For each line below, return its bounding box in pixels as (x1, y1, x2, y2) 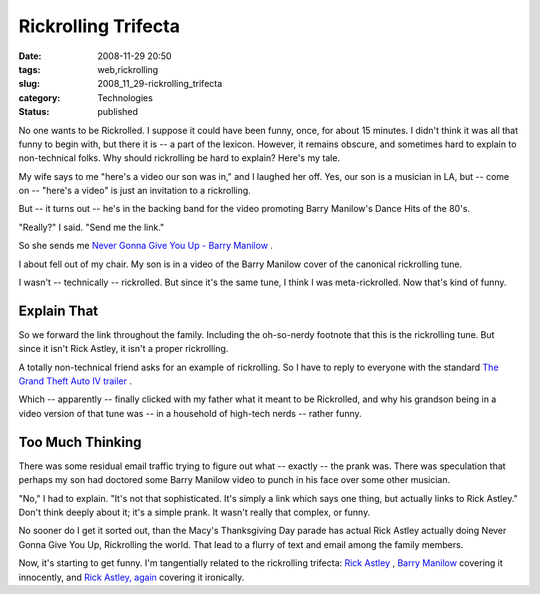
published (97, 106, 139, 118)
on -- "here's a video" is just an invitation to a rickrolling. (18, 185, 252, 197)
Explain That (18, 302, 99, 319)
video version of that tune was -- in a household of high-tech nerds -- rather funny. (18, 407, 362, 419)
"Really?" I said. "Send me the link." (18, 221, 165, 233)
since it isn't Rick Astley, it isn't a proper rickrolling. (18, 343, 229, 355)
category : (18, 91, 61, 104)
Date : (18, 50, 42, 62)
